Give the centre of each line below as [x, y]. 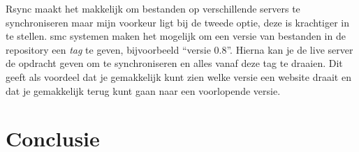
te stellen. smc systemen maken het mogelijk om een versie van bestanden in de [176, 36]
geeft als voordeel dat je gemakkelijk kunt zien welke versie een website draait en [178, 76]
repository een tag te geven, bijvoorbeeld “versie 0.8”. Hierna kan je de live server [179, 49]
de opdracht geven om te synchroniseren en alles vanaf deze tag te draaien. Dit [174, 63]
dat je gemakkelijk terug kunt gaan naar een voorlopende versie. [143, 90]
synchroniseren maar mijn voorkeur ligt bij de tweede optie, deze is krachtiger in [178, 22]
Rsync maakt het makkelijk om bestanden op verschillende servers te [153, 8]
